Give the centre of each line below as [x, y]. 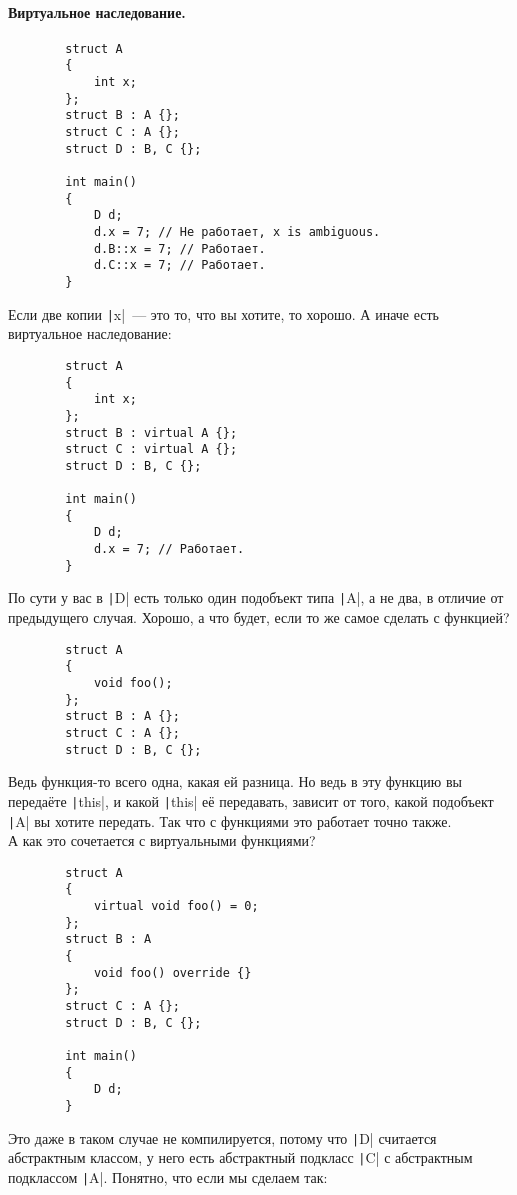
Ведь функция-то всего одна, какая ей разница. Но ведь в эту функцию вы [235, 781]
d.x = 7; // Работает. [169, 549]
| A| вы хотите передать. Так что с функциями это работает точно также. [230, 820]
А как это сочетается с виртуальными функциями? [162, 840]
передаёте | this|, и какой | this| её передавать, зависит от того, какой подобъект [251, 800]
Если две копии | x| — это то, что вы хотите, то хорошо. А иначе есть [223, 313]
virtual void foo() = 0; [176, 906]
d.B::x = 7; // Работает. [179, 248]
